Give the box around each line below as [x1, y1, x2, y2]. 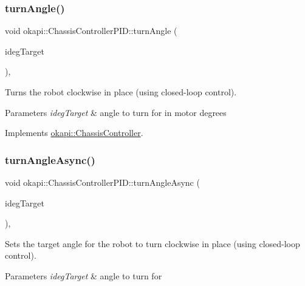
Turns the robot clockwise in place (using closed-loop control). [5, 86, 237, 98]
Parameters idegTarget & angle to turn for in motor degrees [5, 106, 227, 118]
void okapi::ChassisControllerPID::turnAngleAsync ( [5, 176, 200, 188]
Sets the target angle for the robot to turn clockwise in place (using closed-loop [5, 237, 300, 250]
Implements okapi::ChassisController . [5, 126, 143, 139]
